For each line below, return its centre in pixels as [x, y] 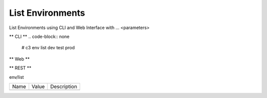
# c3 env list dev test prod [48, 48]
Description [64, 86]
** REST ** [20, 68]
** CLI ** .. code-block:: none [39, 36]
